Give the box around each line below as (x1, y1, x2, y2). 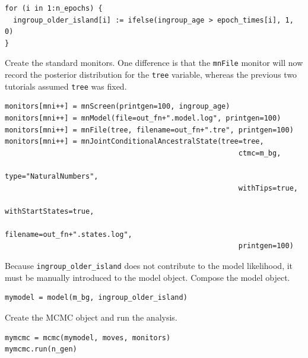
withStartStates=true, (5, 207, 94, 216)
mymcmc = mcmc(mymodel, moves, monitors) (5, 333, 171, 342)
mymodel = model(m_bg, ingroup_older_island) (5, 293, 188, 302)
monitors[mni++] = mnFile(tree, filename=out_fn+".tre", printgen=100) (5, 125, 294, 134)
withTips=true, (238, 183, 298, 192)
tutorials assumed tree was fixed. (5, 80, 127, 92)
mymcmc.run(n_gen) (5, 345, 77, 354)
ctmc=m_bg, (238, 148, 281, 157)
